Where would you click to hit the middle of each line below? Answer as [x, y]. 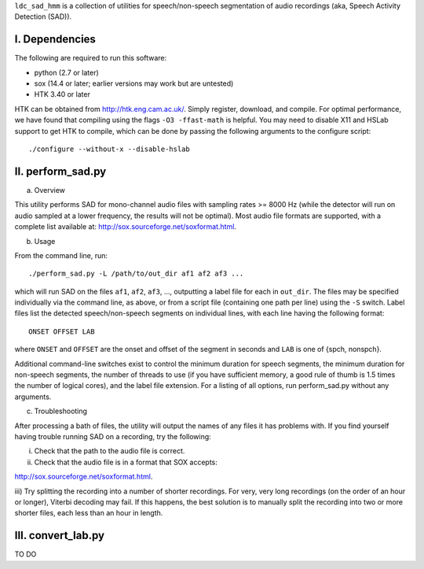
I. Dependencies [55, 39]
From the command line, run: [61, 255]
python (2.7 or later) [67, 72]
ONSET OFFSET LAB [62, 331]
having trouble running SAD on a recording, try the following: [113, 436]
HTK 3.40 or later [62, 94]
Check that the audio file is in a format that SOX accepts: [126, 462]
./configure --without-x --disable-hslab [109, 149]
